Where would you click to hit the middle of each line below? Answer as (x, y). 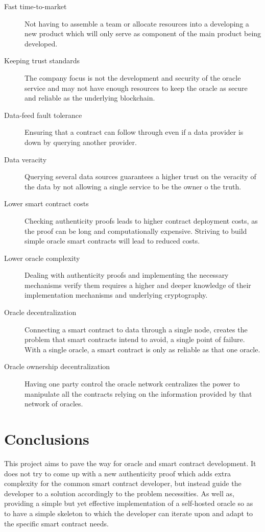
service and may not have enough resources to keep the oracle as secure (136, 88)
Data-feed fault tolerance (43, 115)
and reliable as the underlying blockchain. (90, 98)
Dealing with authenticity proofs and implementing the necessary (127, 275)
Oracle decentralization (40, 312)
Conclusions (47, 439)
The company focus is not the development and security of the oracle (133, 77)
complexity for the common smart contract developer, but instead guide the (123, 483)
